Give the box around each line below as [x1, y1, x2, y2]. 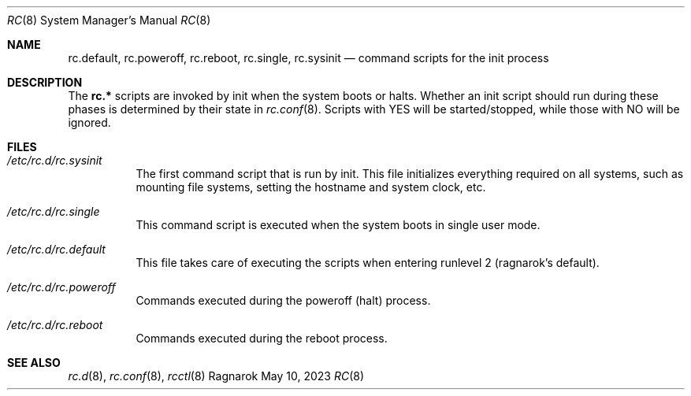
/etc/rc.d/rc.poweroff [7, 280, 116, 294]
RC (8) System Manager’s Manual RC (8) [7, 13, 211, 27]
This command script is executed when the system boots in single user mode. [136, 218, 541, 231]
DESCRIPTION [7, 76, 83, 89]
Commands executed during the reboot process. [136, 331, 388, 345]
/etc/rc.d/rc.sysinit [7, 154, 102, 167]
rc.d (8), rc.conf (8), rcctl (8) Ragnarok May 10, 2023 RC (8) [68, 369, 365, 383]
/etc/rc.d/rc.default [7, 242, 106, 256]
